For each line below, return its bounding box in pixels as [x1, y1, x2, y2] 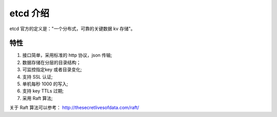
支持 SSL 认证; [22, 74, 53, 80]
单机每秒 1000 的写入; [22, 81, 69, 87]
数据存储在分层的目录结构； [22, 59, 81, 65]
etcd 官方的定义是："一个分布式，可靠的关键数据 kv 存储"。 [9, 26, 135, 32]
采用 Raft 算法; [22, 95, 53, 101]
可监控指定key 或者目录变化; [22, 66, 82, 73]
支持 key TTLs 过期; [22, 88, 64, 94]
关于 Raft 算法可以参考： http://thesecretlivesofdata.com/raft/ [9, 105, 140, 111]
